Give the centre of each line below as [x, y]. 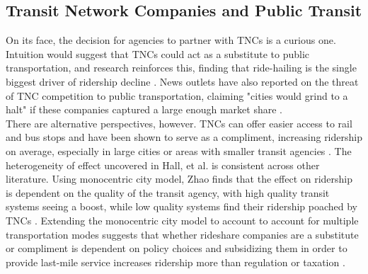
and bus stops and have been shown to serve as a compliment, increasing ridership [184, 137]
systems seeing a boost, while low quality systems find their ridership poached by [182, 206]
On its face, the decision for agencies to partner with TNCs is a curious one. [171, 40]
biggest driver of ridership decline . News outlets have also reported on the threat [182, 81]
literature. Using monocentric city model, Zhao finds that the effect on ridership [179, 179]
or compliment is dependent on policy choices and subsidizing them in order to [177, 248]
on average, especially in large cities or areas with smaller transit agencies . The [179, 150]
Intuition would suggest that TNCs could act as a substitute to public [158, 53]
